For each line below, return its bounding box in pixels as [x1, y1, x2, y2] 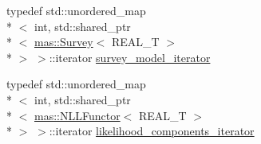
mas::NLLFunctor [34, 107, 121, 123]
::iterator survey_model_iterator [49, 49, 211, 65]
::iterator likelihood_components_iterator [49, 123, 255, 139]
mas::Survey [34, 33, 93, 50]
